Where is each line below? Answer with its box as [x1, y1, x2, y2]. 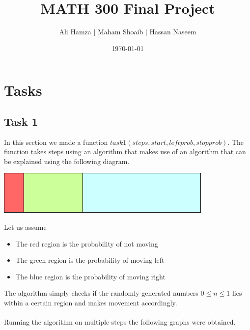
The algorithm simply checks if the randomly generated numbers [4, 288, 198, 298]
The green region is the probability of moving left [15, 255, 165, 265]
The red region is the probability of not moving [15, 238, 158, 248]
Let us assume [4, 222, 47, 232]
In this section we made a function [4, 137, 108, 147]
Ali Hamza [59, 27, 91, 37]
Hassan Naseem [149, 27, 196, 37]
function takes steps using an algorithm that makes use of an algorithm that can [4, 146, 246, 157]
